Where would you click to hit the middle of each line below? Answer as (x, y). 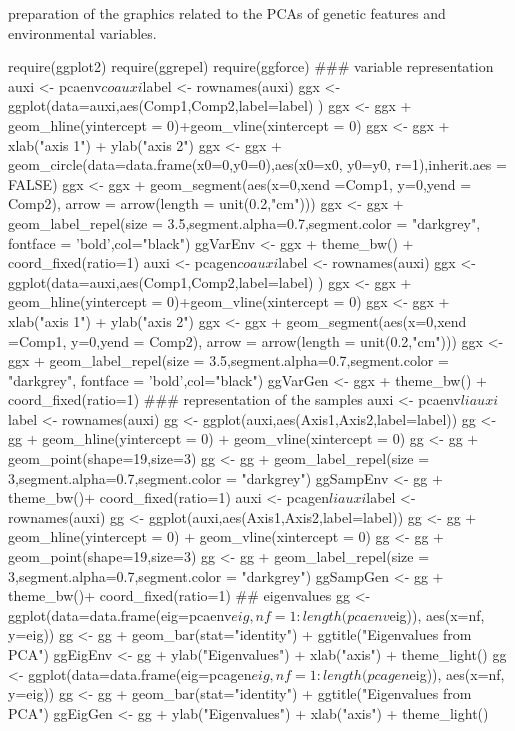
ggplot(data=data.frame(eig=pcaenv (120, 614)
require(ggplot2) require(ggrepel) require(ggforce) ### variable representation (251, 66)
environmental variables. (82, 32)
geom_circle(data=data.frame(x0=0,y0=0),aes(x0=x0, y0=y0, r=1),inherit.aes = (257, 164)
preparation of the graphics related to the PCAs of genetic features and (227, 13)
